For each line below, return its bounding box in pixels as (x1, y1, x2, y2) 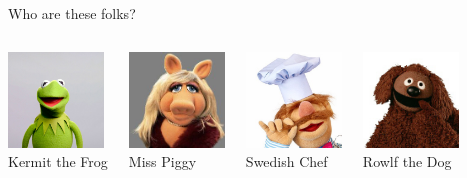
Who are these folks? (8, 3, 136, 23)
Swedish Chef (245, 151, 328, 172)
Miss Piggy (128, 151, 197, 172)
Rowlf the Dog (362, 151, 452, 172)
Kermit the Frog (8, 151, 108, 172)
